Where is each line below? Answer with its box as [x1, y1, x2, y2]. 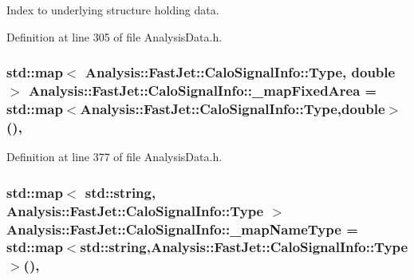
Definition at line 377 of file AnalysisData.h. [6, 148, 223, 165]
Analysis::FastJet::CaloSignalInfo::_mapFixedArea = [28, 81, 377, 101]
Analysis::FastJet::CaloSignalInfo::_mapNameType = [6, 219, 358, 239]
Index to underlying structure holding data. [6, 2, 219, 18]
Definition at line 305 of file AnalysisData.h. [6, 28, 223, 45]
